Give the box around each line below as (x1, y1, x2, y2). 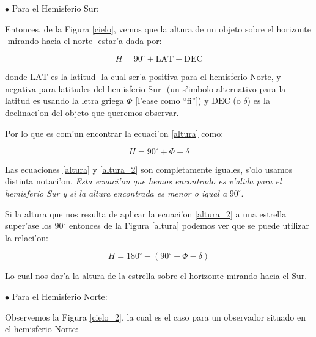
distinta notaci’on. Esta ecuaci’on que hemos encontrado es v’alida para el (5, 175, 282, 187)
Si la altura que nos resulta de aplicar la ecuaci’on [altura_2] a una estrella (5, 207, 287, 220)
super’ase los (5, 219, 52, 232)
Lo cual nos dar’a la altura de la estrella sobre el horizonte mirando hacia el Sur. (5, 269, 307, 282)
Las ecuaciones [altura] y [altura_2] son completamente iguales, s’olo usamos (5, 162, 293, 175)
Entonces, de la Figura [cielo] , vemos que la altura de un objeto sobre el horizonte (5, 22, 311, 35)
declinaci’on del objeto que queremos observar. (5, 106, 179, 119)
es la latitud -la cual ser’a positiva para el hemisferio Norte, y (51, 70, 281, 83)
